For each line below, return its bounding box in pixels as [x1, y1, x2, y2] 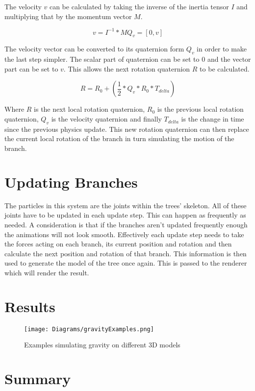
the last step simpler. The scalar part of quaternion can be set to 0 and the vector [4, 54, 251, 64]
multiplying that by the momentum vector [4, 11, 132, 21]
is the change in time [181, 114, 244, 124]
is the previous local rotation [157, 104, 244, 114]
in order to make [197, 44, 247, 54]
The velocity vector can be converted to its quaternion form [4, 44, 184, 54]
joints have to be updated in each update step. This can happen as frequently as [4, 210, 246, 220]
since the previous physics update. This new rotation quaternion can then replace [4, 123, 249, 134]
